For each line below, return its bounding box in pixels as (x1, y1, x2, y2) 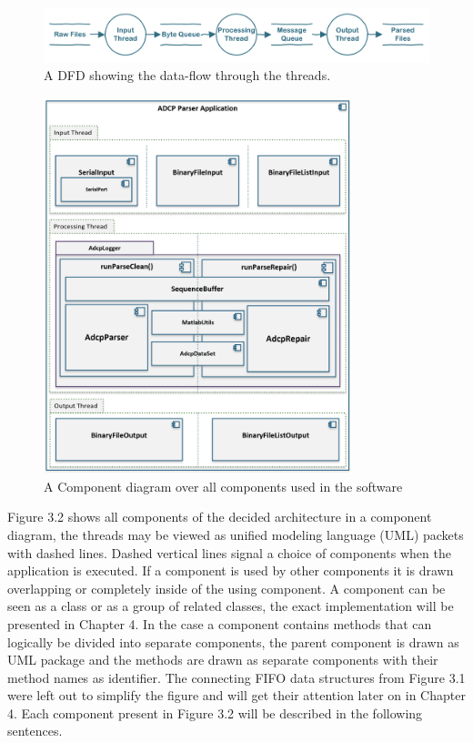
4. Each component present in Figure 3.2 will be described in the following (7, 703, 423, 722)
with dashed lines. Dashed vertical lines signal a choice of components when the (7, 543, 451, 562)
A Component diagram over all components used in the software (44, 476, 403, 495)
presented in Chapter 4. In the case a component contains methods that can (7, 614, 432, 633)
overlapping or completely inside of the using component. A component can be (7, 578, 446, 597)
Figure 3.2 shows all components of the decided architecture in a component (7, 507, 432, 526)
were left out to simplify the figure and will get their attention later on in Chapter (7, 686, 466, 705)
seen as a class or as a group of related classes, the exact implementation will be (7, 596, 454, 616)
